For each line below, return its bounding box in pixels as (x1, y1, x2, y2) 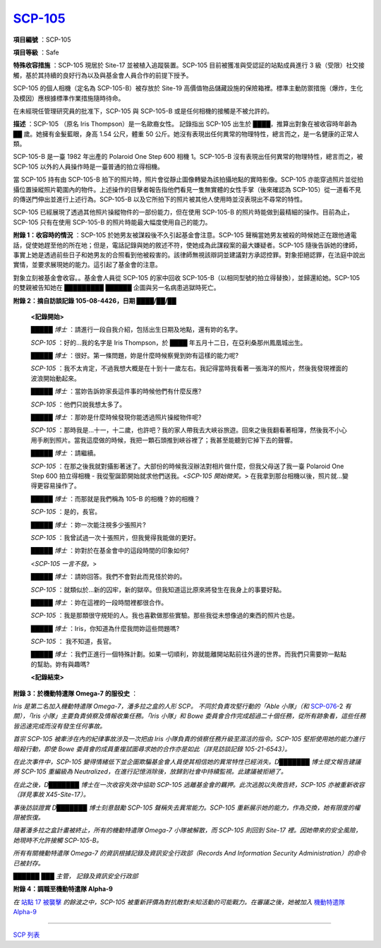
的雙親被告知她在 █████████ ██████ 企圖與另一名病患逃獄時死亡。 (13, 283, 220, 292)
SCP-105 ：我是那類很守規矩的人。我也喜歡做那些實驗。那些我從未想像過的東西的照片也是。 (30, 611, 299, 620)
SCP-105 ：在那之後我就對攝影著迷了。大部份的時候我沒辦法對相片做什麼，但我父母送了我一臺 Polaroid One (30, 462, 344, 470)
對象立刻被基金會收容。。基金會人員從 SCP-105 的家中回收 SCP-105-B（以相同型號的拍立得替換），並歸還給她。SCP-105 (13, 273, 360, 282)
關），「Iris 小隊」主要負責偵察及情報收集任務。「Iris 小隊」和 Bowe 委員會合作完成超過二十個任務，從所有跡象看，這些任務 (13, 712, 366, 720)
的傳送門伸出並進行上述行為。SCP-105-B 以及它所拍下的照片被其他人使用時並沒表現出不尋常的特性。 (13, 195, 307, 204)
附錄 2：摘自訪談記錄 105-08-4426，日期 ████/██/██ (13, 296, 176, 305)
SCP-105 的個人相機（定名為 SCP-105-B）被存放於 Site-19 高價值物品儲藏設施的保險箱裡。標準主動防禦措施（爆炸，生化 (13, 84, 363, 92)
